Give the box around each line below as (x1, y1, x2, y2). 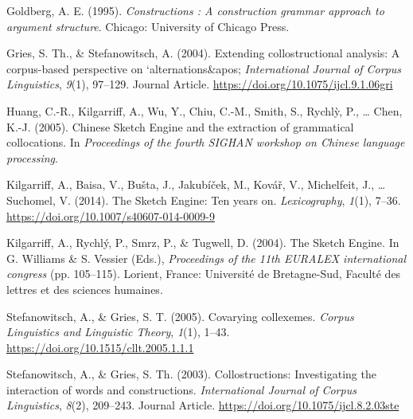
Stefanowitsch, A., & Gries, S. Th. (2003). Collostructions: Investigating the (6, 366, 376, 382)
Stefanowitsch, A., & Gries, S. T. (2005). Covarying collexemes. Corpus (6, 307, 354, 324)
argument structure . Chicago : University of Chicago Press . (6, 18, 290, 34)
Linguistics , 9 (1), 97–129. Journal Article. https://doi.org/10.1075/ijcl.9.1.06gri (6, 76, 393, 92)
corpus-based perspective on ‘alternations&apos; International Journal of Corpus (6, 60, 402, 76)
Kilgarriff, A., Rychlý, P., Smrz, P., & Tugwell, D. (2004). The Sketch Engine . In (6, 234, 399, 251)
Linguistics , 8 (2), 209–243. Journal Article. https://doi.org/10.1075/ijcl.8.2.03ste (6, 397, 399, 413)
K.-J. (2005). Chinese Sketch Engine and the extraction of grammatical (6, 118, 354, 135)
